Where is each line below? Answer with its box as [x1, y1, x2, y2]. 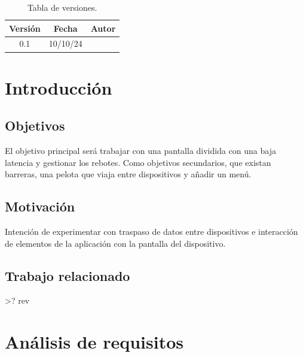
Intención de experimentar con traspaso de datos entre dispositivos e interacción [5, 225, 298, 238]
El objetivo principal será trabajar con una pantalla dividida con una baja [5, 144, 276, 157]
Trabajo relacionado [5, 266, 130, 285]
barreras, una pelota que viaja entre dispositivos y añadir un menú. [5, 168, 252, 180]
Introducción [5, 75, 112, 99]
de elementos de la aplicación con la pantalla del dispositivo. [5, 237, 226, 249]
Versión [9, 22, 41, 34]
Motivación [5, 197, 75, 216]
